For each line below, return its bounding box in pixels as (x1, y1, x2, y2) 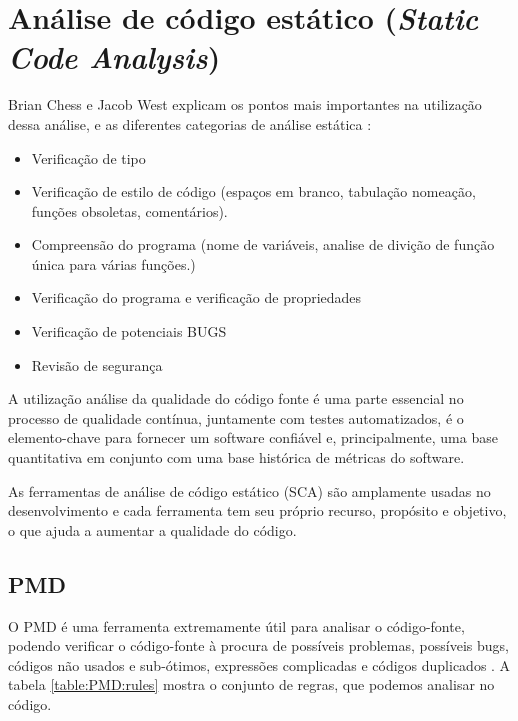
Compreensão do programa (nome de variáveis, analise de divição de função (31, 234, 495, 255)
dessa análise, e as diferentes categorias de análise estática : (8, 113, 372, 134)
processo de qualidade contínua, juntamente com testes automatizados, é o (8, 407, 464, 428)
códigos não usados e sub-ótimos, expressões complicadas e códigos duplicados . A (8, 654, 511, 675)
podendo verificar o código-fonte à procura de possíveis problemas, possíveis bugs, (8, 635, 509, 656)
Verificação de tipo (31, 147, 146, 168)
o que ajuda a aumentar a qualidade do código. (8, 519, 297, 540)
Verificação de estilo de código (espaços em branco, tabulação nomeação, (31, 181, 476, 202)
